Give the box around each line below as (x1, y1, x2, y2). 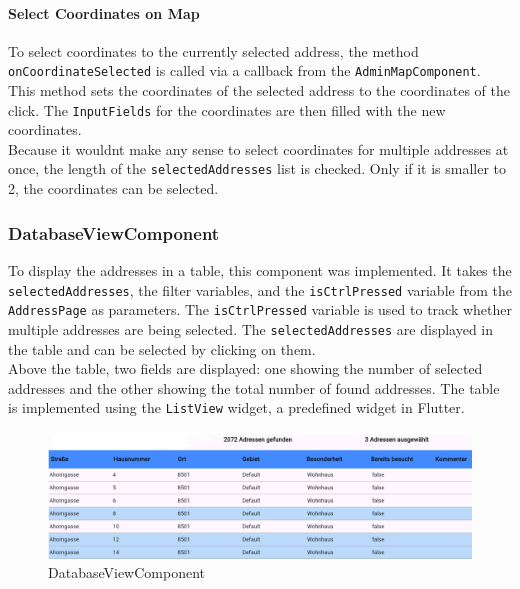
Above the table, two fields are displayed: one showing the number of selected (8, 358, 483, 379)
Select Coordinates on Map (8, 2, 200, 23)
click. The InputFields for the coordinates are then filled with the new (8, 99, 446, 120)
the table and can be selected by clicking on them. (8, 338, 316, 359)
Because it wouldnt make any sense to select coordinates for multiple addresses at (8, 138, 509, 159)
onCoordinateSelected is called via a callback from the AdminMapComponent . (8, 60, 481, 81)
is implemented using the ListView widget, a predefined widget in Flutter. (8, 397, 465, 418)
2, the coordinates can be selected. (8, 178, 219, 199)
